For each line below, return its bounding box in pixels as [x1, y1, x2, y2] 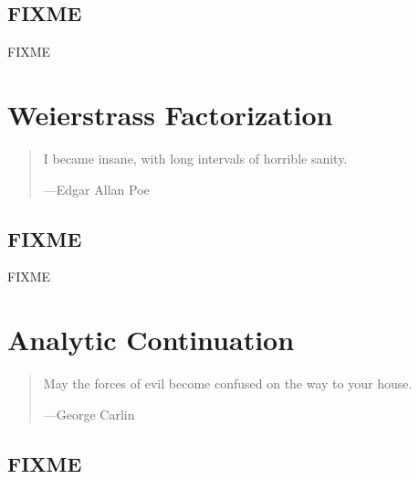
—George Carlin [43, 404, 135, 423]
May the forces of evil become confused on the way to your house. [43, 374, 413, 393]
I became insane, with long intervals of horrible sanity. [43, 148, 348, 167]
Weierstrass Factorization [7, 95, 333, 133]
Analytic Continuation [7, 321, 295, 358]
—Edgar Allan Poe [43, 179, 150, 198]
